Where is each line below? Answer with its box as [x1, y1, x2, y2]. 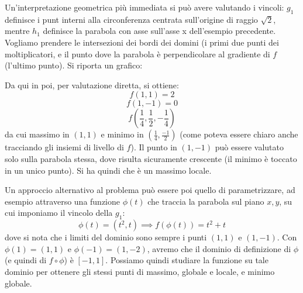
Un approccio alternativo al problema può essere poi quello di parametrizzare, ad [5, 184, 295, 196]
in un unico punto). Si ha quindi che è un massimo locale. [5, 164, 212, 176]
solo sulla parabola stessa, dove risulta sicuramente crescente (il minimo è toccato [5, 152, 297, 164]
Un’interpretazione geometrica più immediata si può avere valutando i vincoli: [5, 1, 284, 13]
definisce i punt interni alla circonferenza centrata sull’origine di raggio [5, 13, 258, 25]
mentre [5, 25, 30, 37]
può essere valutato [215, 141, 284, 153]
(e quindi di [5, 254, 47, 266]
